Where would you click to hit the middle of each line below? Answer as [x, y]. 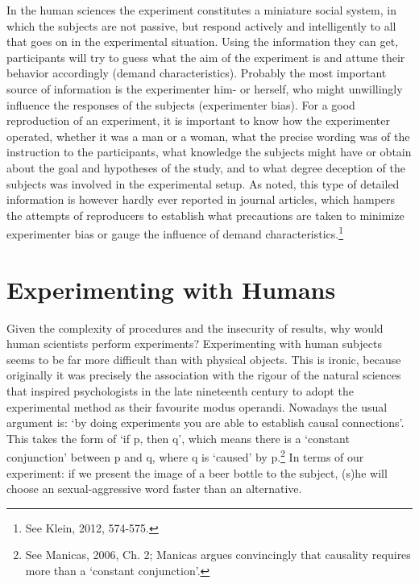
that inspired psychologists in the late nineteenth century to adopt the [180, 391]
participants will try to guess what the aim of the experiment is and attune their [206, 57]
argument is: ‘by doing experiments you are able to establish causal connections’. [205, 422]
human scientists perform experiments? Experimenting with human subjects [194, 344]
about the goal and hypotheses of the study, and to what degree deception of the [206, 167]
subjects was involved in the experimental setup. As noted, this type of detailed [203, 183]
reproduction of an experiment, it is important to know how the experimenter [198, 120]
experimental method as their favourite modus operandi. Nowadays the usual [197, 406]
